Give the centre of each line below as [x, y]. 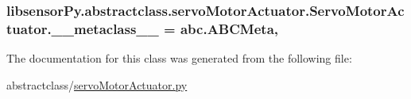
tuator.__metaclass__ [83, 28]
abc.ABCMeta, [229, 28]
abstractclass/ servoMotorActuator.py [97, 84]
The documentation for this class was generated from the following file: [179, 58]
